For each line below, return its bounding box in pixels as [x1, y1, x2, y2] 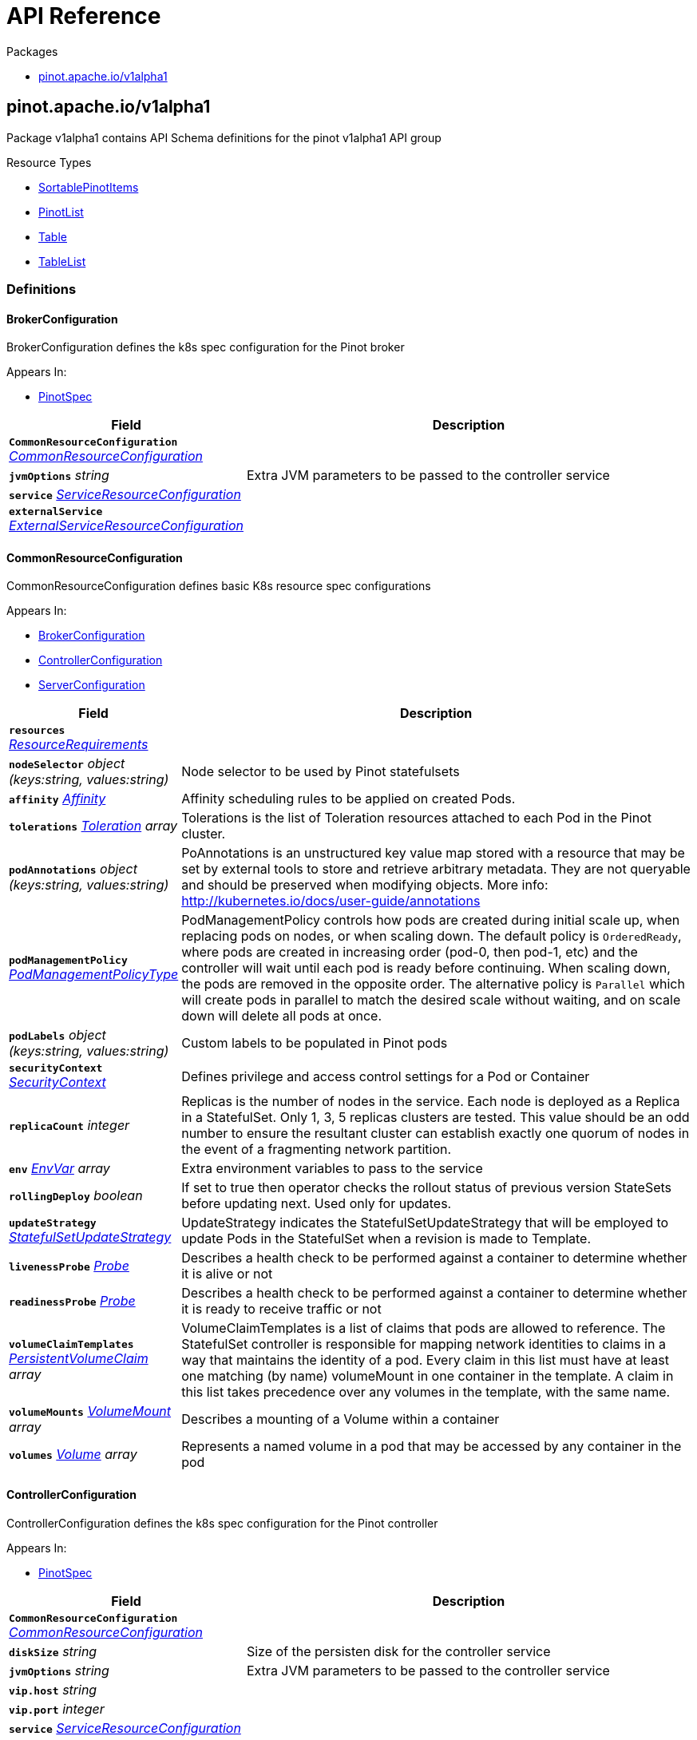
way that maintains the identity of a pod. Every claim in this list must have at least [181, 1352, 669, 1369]
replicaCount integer [9, 1117, 130, 1134]
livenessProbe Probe [9, 1258, 129, 1274]
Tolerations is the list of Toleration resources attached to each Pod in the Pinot [181, 810, 651, 826]
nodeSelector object [9, 755, 125, 772]
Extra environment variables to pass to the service [181, 1160, 483, 1177]
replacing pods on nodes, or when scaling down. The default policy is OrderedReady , [181, 928, 682, 945]
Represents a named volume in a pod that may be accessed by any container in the [181, 1438, 682, 1455]
